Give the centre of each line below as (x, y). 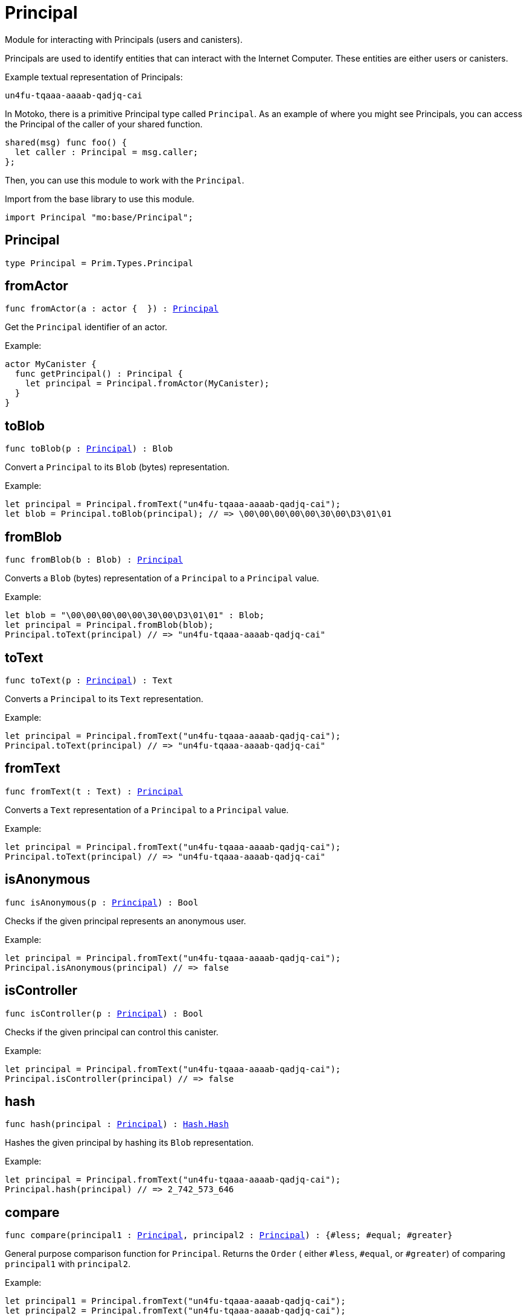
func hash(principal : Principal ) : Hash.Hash (117, 1124)
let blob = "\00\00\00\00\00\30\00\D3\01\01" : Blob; (135, 615)
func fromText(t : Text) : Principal (94, 791)
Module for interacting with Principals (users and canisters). (124, 39)
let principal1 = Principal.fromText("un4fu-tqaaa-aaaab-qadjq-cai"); (175, 1301)
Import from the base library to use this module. (100, 199)
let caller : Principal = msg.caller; (107, 152)
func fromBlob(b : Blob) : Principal (94, 560)
